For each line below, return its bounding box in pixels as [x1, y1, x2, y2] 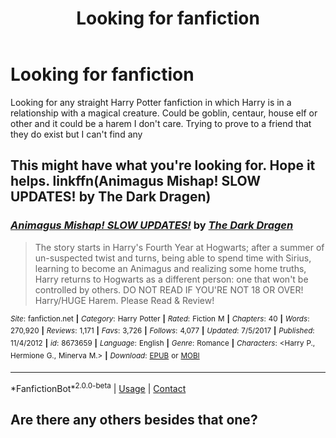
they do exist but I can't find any [10, 128, 143, 140]
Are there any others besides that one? [10, 412, 258, 429]
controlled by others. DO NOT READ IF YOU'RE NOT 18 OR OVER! [34, 283, 304, 296]
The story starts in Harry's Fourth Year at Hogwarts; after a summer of [34, 241, 325, 253]
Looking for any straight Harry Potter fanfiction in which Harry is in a [10, 96, 292, 108]
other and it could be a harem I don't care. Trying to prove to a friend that [10, 117, 312, 129]
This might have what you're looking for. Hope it [10, 157, 316, 174]
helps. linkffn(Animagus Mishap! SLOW [10, 173, 262, 190]
